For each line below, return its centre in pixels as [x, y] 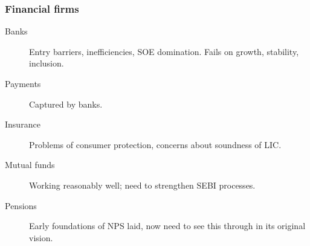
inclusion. [47, 63]
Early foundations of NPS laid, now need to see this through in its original [167, 226]
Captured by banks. [66, 104]
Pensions [21, 205]
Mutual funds [30, 165]
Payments [23, 83]
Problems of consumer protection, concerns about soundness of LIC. [155, 144]
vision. [41, 237]
